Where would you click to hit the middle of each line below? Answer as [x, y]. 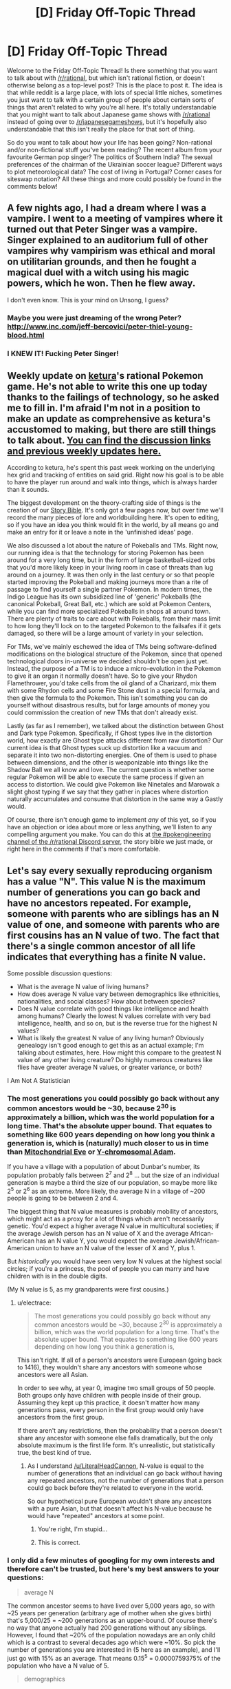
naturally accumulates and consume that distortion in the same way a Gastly [115, 799]
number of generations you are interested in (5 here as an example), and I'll [114, 1650]
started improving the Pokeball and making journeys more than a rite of [108, 582]
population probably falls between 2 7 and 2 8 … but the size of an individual [113, 1174]
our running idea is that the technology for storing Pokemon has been [106, 553]
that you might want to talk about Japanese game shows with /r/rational [109, 114]
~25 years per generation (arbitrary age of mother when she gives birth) [109, 1613]
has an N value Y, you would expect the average [104, 1241]
